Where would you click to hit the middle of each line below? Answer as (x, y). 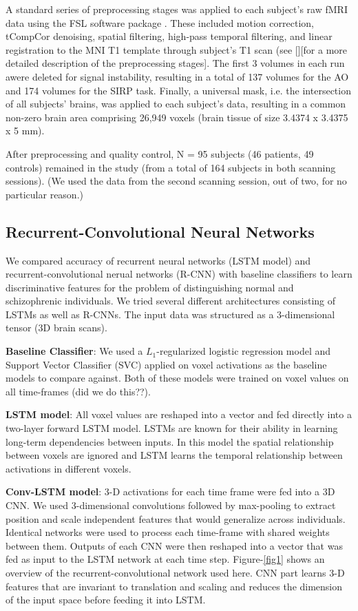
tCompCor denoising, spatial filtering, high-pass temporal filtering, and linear (169, 36)
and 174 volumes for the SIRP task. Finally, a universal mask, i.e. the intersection (178, 90)
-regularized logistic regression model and (244, 351)
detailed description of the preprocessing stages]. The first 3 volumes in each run (175, 63)
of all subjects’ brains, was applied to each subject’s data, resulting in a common (176, 104)
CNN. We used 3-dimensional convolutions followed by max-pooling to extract (171, 505)
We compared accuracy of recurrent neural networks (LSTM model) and (158, 260)
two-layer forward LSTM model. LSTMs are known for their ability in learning (172, 428)
